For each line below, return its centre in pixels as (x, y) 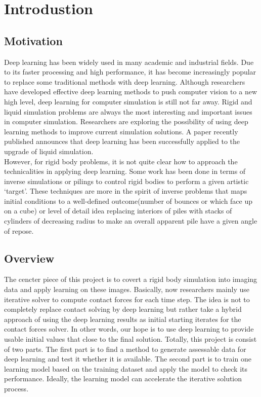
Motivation (33, 40)
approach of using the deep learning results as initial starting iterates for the (123, 319)
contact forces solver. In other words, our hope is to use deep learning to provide (129, 329)
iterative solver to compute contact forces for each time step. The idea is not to (127, 299)
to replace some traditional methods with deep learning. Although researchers (125, 81)
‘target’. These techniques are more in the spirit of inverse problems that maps (126, 191)
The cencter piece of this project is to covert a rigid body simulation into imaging (131, 279)
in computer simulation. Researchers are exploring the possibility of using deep (126, 121)
